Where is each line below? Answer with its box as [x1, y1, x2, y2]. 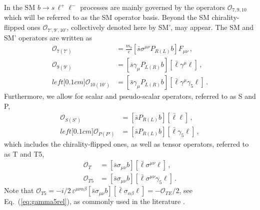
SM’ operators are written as [4, 32, 92, 42]
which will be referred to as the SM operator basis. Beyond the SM [4, 12, 209, 22]
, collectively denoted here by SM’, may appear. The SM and [66, 22, 254, 32]
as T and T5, [4, 148, 44, 159]
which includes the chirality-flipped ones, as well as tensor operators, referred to [4, 139, 249, 149]
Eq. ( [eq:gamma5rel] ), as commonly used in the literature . [4, 196, 185, 207]
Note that [4, 185, 34, 196]
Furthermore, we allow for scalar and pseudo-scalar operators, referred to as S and [4, 91, 256, 101]
